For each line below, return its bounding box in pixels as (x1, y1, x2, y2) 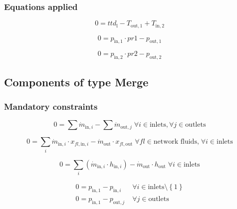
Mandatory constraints (4, 100, 98, 112)
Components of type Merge (4, 74, 149, 89)
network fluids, (153, 138, 199, 146)
